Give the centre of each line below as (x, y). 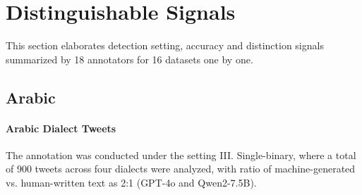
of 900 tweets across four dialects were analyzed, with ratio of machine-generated (181, 169)
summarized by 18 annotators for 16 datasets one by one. (129, 59)
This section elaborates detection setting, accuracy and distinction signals (165, 45)
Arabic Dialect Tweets (61, 128)
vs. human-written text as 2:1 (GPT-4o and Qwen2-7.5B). (131, 183)
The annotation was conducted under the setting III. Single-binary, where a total (181, 155)
